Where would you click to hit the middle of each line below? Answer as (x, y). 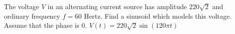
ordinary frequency (32, 16)
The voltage (22, 6)
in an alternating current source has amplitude (117, 6)
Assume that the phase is (42, 25)
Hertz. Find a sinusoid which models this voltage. (158, 16)
